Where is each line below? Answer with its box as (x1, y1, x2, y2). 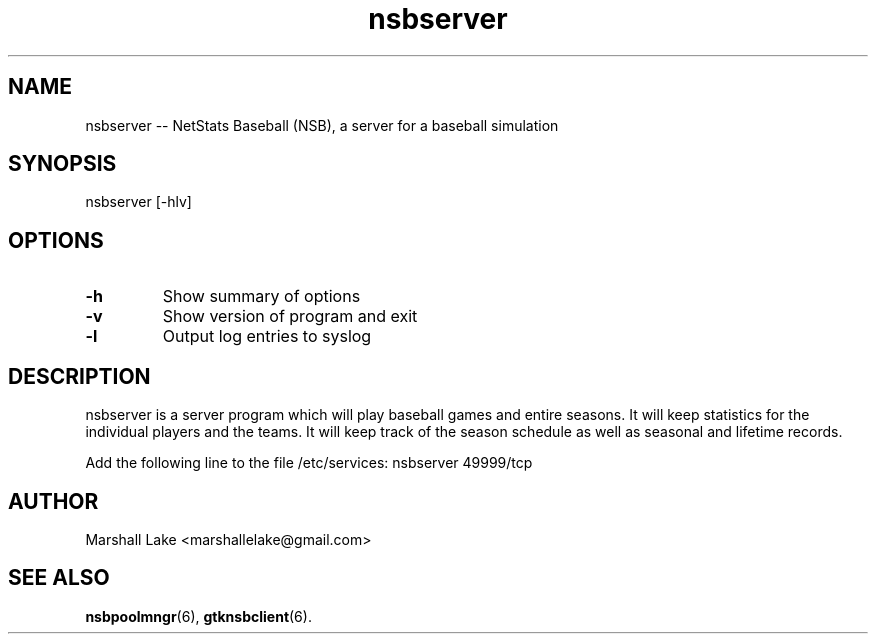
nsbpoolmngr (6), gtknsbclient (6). (85, 607, 312, 625)
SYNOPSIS (8, 151, 117, 177)
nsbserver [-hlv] (85, 193, 192, 211)
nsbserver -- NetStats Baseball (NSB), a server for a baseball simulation (85, 116, 559, 134)
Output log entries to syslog (162, 326, 372, 347)
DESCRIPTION (8, 363, 151, 389)
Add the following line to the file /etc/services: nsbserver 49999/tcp (85, 454, 533, 472)
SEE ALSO (8, 565, 110, 591)
